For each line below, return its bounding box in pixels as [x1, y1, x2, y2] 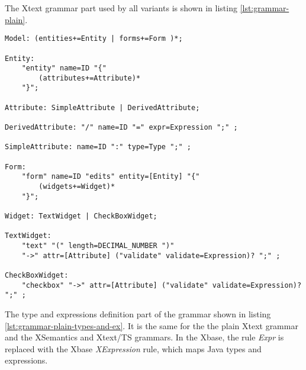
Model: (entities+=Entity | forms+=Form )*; [5, 34, 183, 43]
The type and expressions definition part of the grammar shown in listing [5, 307, 271, 320]
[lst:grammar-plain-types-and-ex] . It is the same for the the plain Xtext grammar [5, 319, 298, 332]
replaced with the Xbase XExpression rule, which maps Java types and [5, 342, 262, 355]
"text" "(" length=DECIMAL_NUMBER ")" [21, 241, 175, 250]
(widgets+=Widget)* [38, 182, 115, 191]
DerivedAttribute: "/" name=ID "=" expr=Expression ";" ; [5, 123, 238, 132]
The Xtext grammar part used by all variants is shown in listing [5, 2, 237, 14]
